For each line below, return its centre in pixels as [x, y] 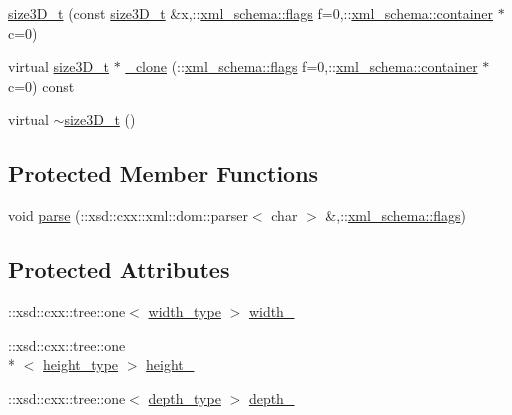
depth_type [184, 397]
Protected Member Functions [163, 173]
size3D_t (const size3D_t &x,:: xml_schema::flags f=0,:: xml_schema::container [251, 13]
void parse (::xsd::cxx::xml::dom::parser [128, 215]
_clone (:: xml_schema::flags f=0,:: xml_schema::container [301, 66]
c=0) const [41, 85]
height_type [81, 364]
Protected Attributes [119, 269]
